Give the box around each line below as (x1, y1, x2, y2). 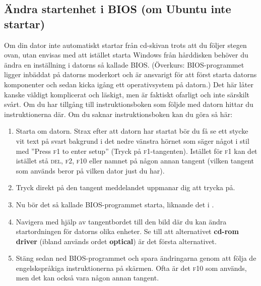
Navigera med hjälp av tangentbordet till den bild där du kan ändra (16, 216, 227, 226)
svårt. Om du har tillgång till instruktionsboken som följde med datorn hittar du (4, 99, 253, 109)
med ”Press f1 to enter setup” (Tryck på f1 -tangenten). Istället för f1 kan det (16, 145, 257, 156)
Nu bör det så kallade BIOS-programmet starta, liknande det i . (16, 199, 214, 209)
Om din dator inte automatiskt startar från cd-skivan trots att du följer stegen (4, 39, 247, 50)
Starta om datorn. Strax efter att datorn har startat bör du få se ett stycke (16, 126, 248, 136)
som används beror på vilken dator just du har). (16, 165, 165, 176)
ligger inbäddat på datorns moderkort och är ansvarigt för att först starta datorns (4, 69, 257, 80)
